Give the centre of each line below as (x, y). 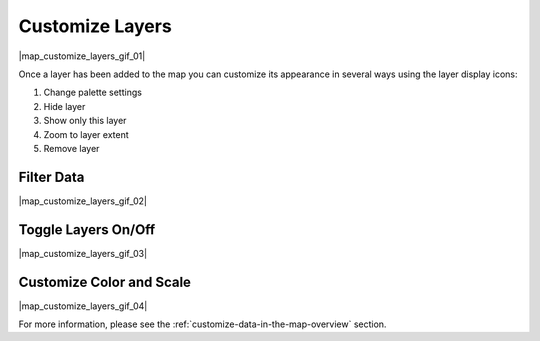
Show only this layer (85, 121)
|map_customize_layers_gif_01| (82, 56)
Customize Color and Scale (105, 281)
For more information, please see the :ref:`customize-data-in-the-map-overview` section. (202, 324)
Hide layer (64, 106)
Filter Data (51, 176)
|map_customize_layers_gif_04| (83, 306)
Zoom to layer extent (86, 134)
